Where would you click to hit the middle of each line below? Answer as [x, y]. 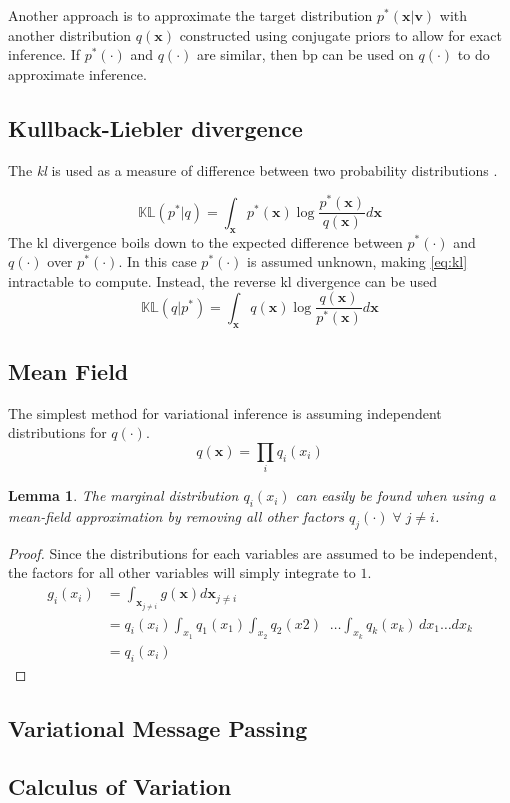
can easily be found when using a [395, 495]
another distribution [70, 34]
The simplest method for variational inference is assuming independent [225, 412]
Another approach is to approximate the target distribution [190, 15]
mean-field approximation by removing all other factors [176, 516]
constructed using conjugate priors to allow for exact [341, 34]
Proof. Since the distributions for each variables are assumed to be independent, [253, 552]
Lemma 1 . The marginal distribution [123, 495]
